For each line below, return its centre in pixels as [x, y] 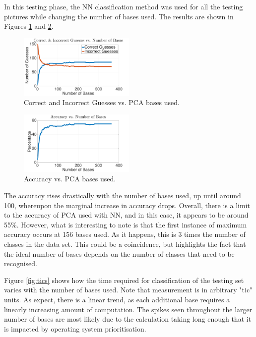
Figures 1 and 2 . [29, 26]
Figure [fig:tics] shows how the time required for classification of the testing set [124, 280]
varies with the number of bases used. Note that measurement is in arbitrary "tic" [128, 290]
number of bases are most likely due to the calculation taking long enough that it [128, 319]
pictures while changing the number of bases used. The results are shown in [119, 16]
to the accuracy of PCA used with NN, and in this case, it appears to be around [126, 215]
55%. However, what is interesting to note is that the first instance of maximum [126, 224]
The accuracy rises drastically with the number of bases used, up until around [123, 196]
